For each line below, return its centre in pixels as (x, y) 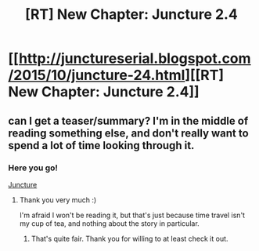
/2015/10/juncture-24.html (97, 75)
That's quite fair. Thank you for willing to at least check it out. (129, 238)
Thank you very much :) (58, 200)
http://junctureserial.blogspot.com (135, 58)
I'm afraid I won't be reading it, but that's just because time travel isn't (132, 215)
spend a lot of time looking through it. (101, 146)
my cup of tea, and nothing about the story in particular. (109, 223)
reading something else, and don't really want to (128, 133)
